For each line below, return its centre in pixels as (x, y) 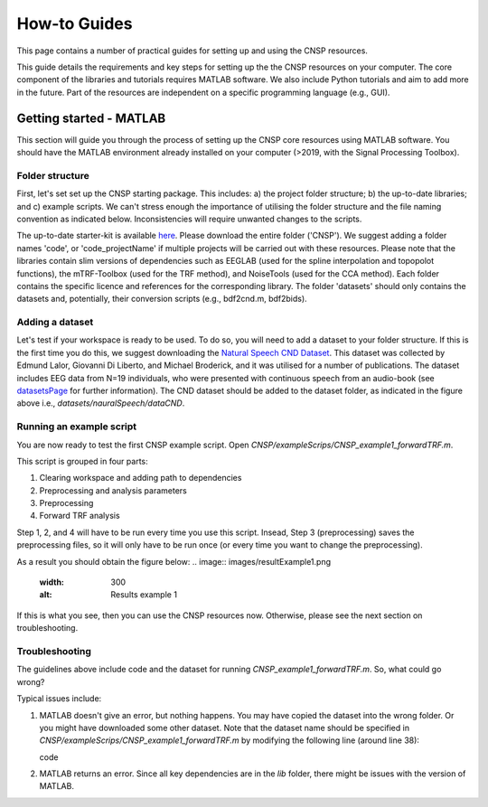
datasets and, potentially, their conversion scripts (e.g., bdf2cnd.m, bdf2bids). (162, 299)
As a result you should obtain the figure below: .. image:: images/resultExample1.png (174, 561)
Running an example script (77, 427)
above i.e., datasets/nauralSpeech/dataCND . (101, 403)
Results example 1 (144, 595)
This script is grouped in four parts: (82, 461)
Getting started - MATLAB (91, 118)
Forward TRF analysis (80, 516)
